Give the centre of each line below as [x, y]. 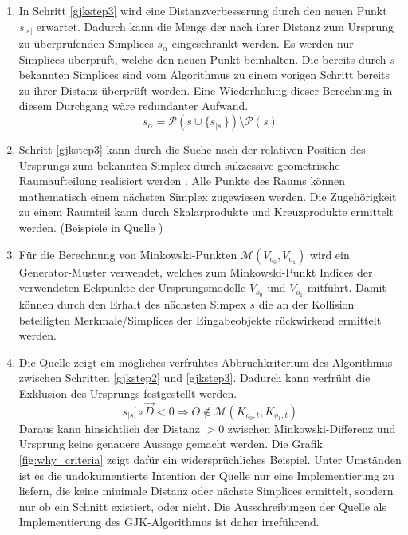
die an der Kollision [306, 304]
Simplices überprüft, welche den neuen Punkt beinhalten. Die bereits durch [202, 59]
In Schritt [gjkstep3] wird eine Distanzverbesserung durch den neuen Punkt [203, 10]
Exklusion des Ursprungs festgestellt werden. [128, 393]
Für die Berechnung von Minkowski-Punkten [128, 254]
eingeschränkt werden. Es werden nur [263, 43]
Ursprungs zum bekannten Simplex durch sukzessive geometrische [179, 165]
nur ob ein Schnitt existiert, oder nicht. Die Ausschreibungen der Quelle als [202, 506]
